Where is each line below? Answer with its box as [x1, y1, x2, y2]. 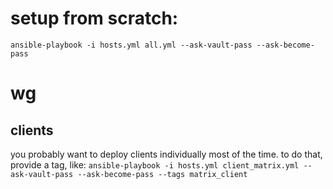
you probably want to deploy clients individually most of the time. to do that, [10, 148, 323, 160]
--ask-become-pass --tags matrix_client [77, 169, 248, 179]
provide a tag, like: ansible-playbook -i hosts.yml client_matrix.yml [10, 158, 300, 171]
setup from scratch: [10, 7, 179, 30]
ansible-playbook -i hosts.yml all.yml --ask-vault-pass [10, 40, 253, 50]
